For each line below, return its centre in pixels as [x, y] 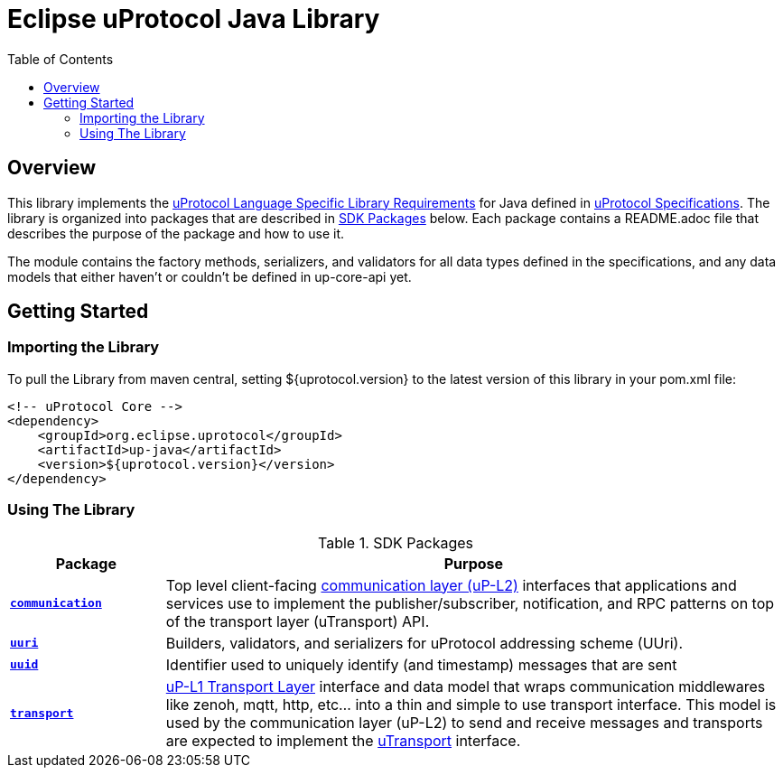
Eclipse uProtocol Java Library [194, 19]
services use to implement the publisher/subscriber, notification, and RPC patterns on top [470, 603]
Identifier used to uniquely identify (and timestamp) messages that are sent [421, 664]
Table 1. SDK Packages [395, 542]
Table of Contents [61, 59]
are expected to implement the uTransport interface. [343, 740]
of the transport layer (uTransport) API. [298, 621]
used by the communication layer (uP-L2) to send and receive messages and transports [464, 722]
